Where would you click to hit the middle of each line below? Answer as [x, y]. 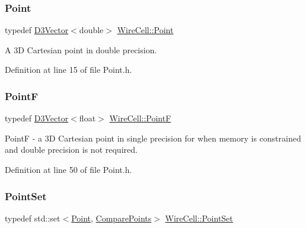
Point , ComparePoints [111, 218]
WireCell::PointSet [199, 218]
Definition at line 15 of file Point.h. [68, 70]
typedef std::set [33, 218]
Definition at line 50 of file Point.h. [68, 169]
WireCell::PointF [140, 118]
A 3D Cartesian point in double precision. [81, 49]
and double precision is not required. [71, 150]
